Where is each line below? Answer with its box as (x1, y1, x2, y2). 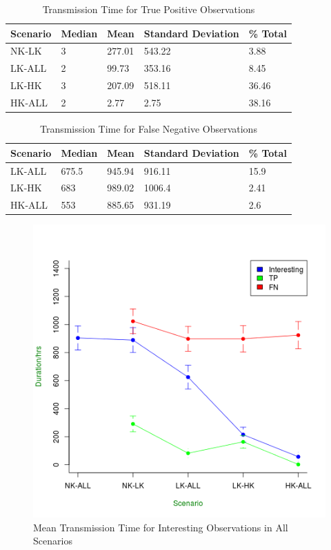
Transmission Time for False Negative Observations (39, 122, 257, 136)
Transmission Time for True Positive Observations (42, 2, 255, 16)
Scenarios (33, 533, 72, 548)
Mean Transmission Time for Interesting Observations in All (33, 520, 288, 534)
